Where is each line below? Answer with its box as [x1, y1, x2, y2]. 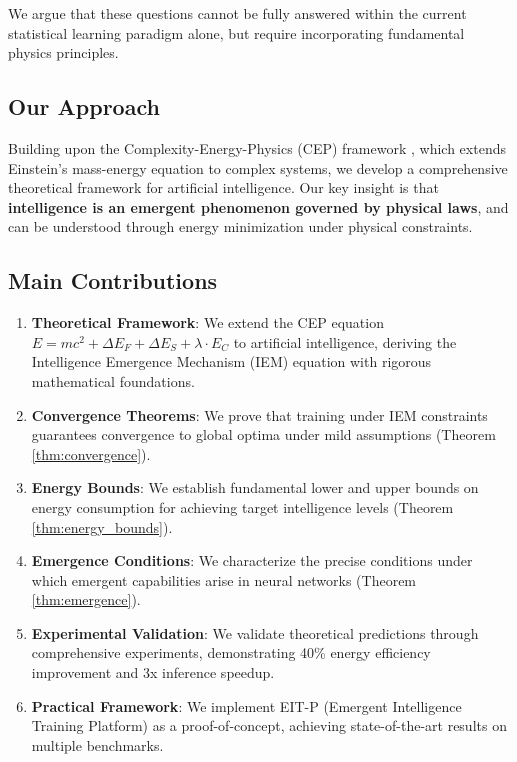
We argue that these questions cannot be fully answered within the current [8, 3, 467, 23]
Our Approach [8, 91, 160, 122]
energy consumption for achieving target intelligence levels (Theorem [31, 496, 454, 517]
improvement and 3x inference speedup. [31, 662, 275, 683]
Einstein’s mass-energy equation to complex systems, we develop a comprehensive [8, 157, 508, 178]
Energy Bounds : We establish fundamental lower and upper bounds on [31, 477, 479, 498]
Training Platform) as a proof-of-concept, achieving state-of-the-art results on [31, 715, 507, 736]
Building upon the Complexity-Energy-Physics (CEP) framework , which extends [8, 137, 506, 158]
